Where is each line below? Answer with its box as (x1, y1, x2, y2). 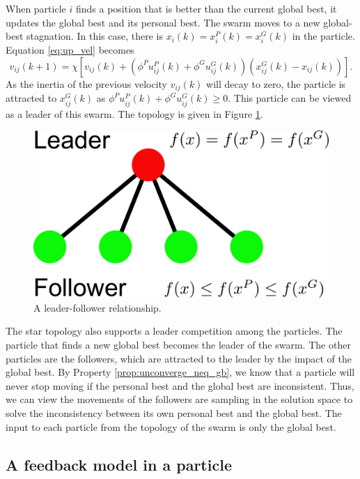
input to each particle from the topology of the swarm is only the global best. (6, 419, 336, 434)
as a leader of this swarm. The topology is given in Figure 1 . (6, 106, 263, 121)
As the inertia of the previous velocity (6, 76, 168, 91)
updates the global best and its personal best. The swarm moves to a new (6, 15, 320, 29)
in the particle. (292, 29, 355, 43)
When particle (6, 1, 66, 15)
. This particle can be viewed (228, 91, 352, 105)
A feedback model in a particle (6, 453, 232, 475)
